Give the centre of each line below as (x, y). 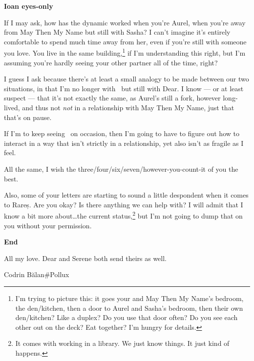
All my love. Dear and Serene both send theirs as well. (85, 258)
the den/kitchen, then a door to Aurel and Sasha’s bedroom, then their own (129, 308)
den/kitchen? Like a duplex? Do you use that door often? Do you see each (127, 317)
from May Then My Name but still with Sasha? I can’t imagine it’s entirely (117, 32)
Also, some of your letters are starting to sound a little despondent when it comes (126, 195)
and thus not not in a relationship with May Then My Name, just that (128, 107)
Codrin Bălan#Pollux (37, 274)
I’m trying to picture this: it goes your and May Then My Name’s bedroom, (129, 298)
